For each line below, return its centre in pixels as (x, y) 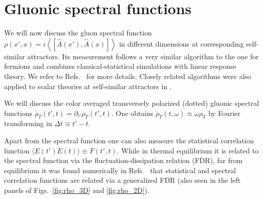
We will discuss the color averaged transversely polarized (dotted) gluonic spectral (132, 103)
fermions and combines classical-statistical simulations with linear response (120, 66)
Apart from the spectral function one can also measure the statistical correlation (129, 141)
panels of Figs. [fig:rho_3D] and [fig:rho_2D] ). (77, 190)
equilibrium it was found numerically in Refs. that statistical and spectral (120, 170)
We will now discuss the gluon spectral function (78, 33)
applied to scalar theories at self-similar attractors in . (88, 86)
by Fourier (224, 113)
